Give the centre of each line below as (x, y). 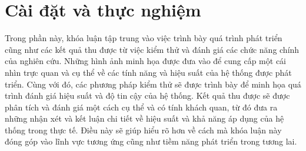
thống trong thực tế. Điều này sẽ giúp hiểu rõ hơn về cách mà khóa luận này (143, 130)
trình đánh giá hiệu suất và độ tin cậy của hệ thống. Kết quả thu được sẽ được (147, 95)
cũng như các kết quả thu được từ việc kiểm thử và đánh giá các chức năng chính (152, 49)
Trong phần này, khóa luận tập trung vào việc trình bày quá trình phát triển (144, 38)
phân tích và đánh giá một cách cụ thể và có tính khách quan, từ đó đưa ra (141, 107)
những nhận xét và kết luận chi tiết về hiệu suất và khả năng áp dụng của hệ (144, 118)
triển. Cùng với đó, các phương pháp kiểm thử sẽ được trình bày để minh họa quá (153, 84)
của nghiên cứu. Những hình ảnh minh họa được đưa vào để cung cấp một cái (145, 61)
